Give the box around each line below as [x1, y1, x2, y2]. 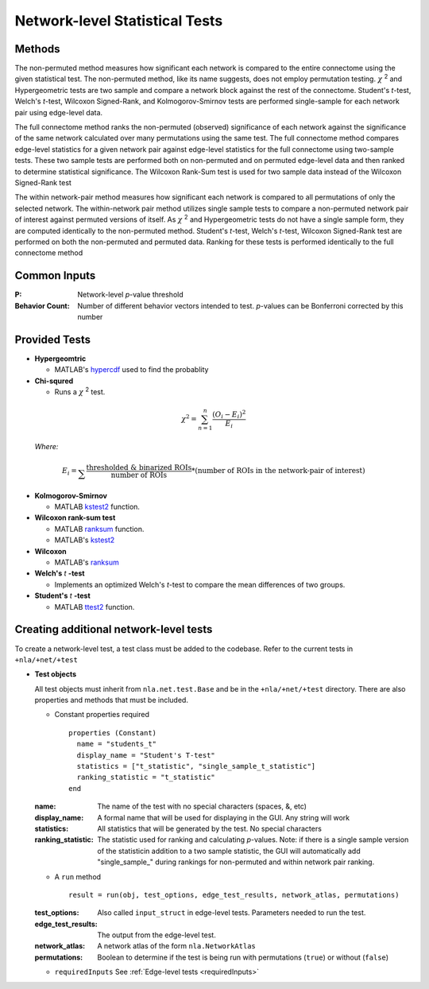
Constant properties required [54, 710, 150, 719]
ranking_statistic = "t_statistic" [76, 773, 216, 782]
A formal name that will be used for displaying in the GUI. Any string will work [97, 813, 350, 822]
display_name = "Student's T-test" [76, 750, 216, 759]
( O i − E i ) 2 [211, 408, 246, 421]
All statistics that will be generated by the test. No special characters [97, 824, 322, 833]
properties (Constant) [68, 728, 157, 737]
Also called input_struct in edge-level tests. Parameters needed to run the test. [97, 908, 366, 917]
